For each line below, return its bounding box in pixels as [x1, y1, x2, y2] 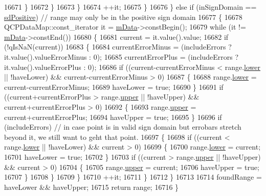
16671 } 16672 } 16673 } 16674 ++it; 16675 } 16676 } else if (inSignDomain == [4, 2, 257, 12]
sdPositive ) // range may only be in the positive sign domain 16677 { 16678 [4, 11, 242, 22]
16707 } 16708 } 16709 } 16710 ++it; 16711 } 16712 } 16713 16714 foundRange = [4, 171, 262, 182]
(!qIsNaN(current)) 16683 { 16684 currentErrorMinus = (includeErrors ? [4, 41, 232, 52]
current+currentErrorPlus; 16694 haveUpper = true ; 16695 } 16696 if [4, 111, 222, 122]
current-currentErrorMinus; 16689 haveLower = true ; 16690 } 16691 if [4, 81, 224, 92]
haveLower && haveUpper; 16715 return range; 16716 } [4, 181, 179, 192]
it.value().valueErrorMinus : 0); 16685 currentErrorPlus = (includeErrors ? [4, 51, 239, 62]
